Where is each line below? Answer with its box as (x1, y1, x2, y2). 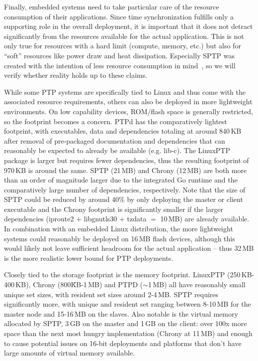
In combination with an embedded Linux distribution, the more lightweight (4, 223, 233, 234)
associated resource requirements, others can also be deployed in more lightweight (4, 96, 253, 107)
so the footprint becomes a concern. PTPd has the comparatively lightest (4, 116, 227, 126)
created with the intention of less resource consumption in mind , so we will (4, 60, 236, 70)
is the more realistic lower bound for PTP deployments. (4, 252, 173, 263)
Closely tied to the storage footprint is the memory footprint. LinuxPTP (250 (4, 269, 241, 280)
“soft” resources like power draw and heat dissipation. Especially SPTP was (4, 50, 235, 60)
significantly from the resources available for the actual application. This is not (4, 30, 244, 41)
